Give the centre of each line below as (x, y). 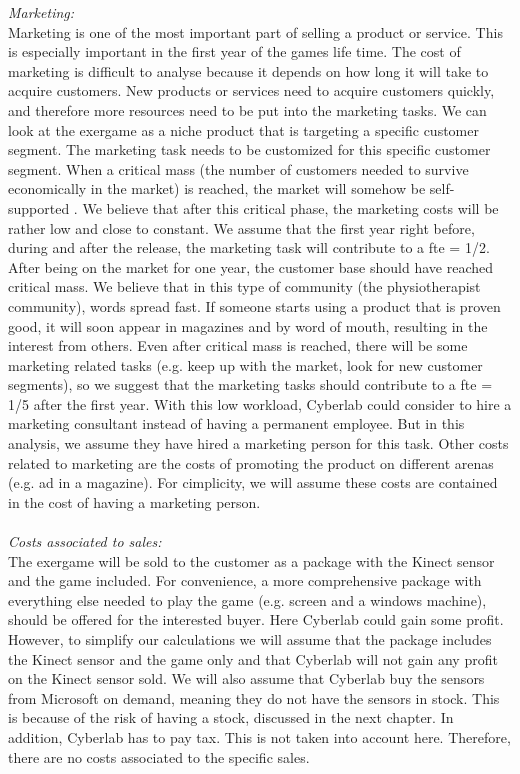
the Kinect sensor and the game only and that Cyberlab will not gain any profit (253, 658)
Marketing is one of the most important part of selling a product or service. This (255, 31)
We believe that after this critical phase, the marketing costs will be (290, 207)
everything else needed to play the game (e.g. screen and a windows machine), (247, 599)
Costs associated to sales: (85, 541)
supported (39, 207)
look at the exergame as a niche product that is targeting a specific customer (243, 129)
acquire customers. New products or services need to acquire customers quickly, (251, 90)
